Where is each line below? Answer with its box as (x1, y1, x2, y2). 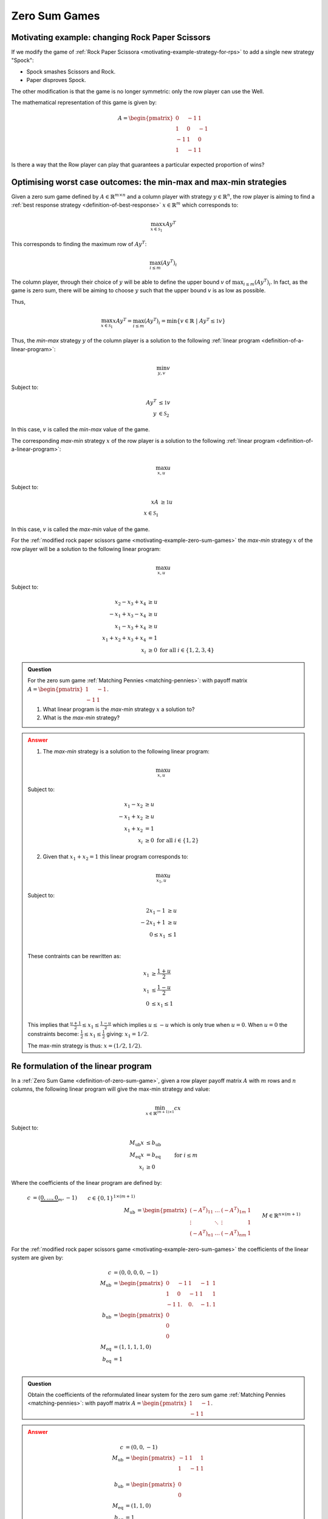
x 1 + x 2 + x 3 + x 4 (102, 635, 146, 643)
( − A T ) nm (220, 1229, 247, 1238)
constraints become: (27, 1030, 79, 1038)
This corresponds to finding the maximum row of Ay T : (11, 240, 147, 247)
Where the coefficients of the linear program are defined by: (11, 1179, 162, 1187)
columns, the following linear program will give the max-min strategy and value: (11, 1085, 211, 1093)
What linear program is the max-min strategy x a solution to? (43, 705, 195, 713)
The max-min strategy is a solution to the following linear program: (43, 747, 210, 755)
